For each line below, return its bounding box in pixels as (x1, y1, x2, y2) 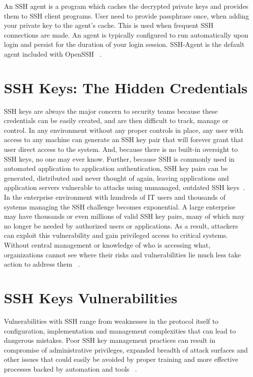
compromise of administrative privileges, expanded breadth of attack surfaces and (4, 344, 248, 355)
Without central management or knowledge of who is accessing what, (4, 240, 211, 250)
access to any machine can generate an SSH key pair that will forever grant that (4, 134, 244, 145)
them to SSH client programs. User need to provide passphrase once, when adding (4, 10, 249, 21)
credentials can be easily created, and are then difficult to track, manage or (4, 115, 229, 126)
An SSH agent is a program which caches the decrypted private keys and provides (4, 1, 249, 11)
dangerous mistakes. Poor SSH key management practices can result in (4, 335, 215, 345)
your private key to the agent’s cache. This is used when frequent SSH (4, 20, 214, 30)
